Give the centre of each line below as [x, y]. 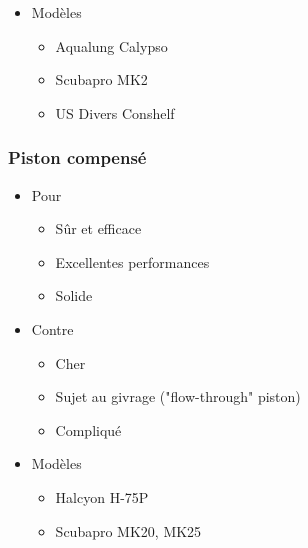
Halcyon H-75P [102, 496]
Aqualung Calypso [111, 45]
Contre [52, 328]
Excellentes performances [132, 261]
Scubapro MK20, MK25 [128, 530]
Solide [74, 295]
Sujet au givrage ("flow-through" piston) [178, 396]
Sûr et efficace [98, 228]
